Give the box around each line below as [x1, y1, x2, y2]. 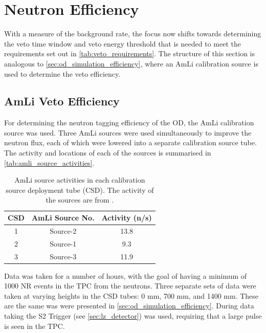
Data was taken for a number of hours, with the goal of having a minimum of [4, 270, 247, 281]
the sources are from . [46, 194, 114, 205]
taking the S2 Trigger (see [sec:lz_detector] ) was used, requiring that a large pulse [4, 310, 262, 321]
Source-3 [50, 251, 77, 261]
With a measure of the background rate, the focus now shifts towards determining [4, 28, 261, 39]
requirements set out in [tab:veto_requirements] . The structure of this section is [4, 48, 255, 59]
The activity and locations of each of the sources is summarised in [4, 147, 211, 158]
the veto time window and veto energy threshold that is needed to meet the [4, 38, 241, 49]
